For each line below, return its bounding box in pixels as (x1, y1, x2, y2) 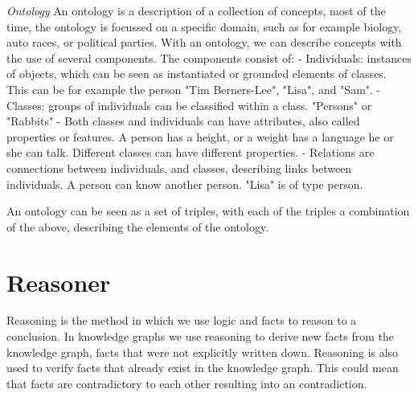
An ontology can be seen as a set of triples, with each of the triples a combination (6, 203, 410, 219)
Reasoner (6, 265, 111, 298)
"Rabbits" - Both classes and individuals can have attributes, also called (6, 113, 360, 129)
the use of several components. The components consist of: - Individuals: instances (6, 49, 412, 66)
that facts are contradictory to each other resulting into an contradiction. (6, 374, 367, 391)
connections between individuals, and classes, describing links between (6, 159, 352, 176)
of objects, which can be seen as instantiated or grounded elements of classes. (6, 65, 387, 82)
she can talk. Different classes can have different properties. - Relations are (6, 144, 375, 161)
